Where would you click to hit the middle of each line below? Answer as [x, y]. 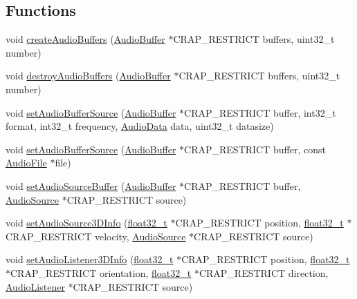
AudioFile [26, 163]
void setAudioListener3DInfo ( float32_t [90, 259]
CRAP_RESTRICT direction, [264, 272]
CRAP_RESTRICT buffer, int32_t [260, 112]
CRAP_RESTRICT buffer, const [255, 149]
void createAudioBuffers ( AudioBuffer [85, 39]
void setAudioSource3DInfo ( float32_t [86, 223]
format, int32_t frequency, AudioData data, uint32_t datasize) [140, 126]
